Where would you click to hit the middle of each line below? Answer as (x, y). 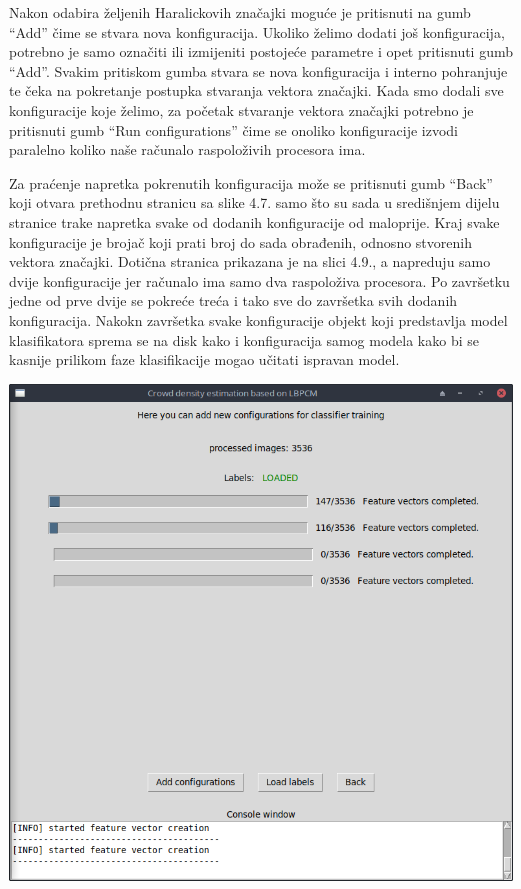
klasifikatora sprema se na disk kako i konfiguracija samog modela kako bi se (244, 339)
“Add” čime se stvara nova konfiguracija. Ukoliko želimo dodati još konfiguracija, (257, 31)
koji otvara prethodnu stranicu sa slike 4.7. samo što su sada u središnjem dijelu (254, 202)
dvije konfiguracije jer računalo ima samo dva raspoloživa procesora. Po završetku (259, 280)
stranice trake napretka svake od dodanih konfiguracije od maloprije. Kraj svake (254, 221)
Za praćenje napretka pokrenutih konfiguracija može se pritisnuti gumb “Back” (251, 182)
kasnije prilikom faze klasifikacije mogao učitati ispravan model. (204, 359)
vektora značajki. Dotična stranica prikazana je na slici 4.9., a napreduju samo (250, 261)
